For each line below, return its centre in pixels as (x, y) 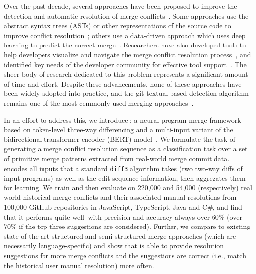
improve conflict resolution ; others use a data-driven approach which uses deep (125, 35)
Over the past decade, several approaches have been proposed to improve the (121, 6)
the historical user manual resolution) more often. (79, 265)
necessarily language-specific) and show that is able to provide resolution (114, 246)
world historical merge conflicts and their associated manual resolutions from (120, 197)
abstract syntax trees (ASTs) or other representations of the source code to (118, 25)
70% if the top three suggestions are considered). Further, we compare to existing (127, 226)
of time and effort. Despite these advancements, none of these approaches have (123, 83)
